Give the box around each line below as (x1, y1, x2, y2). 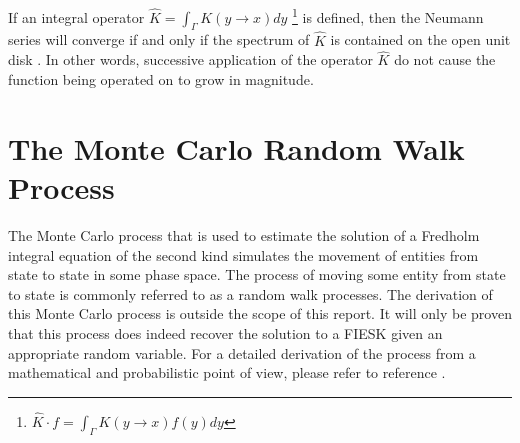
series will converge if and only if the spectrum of (8, 29, 310, 50)
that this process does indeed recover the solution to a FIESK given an (8, 322, 443, 343)
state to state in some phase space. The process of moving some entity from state (8, 264, 506, 285)
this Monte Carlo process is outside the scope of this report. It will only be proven (8, 303, 512, 324)
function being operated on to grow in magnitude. (8, 69, 314, 90)
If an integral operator (8, 6, 145, 27)
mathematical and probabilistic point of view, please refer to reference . (8, 362, 446, 383)
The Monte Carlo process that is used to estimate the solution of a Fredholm (8, 224, 480, 245)
